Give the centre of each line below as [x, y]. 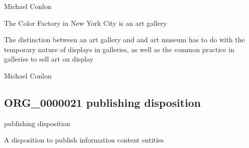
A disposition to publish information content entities [84, 140]
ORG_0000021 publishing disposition [102, 102]
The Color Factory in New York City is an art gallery [85, 23]
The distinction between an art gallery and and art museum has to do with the [124, 39]
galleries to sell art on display [49, 59]
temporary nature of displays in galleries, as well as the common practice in [119, 49]
